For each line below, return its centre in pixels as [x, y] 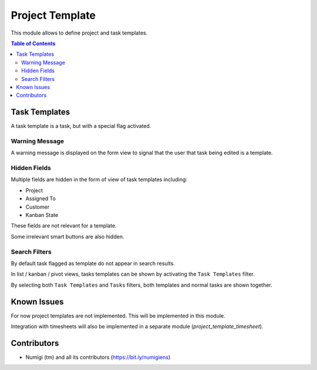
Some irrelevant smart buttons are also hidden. [68, 236]
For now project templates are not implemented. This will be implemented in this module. [118, 315]
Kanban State [42, 215]
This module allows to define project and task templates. [79, 33]
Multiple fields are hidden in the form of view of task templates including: [99, 179]
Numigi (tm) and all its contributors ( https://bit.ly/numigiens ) [98, 357]
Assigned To [41, 199]
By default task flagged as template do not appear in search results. [93, 263]
